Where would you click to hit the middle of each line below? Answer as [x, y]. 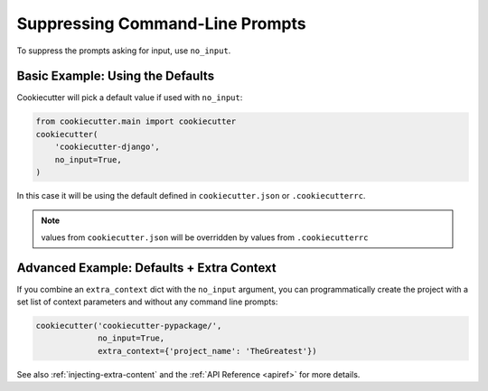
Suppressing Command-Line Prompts [161, 23]
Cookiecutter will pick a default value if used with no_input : [130, 98]
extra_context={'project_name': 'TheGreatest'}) [207, 351]
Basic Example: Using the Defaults [116, 76]
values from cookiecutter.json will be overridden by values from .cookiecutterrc [205, 237]
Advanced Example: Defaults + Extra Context [147, 268]
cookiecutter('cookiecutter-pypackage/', [129, 326]
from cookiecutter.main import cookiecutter [136, 121]
